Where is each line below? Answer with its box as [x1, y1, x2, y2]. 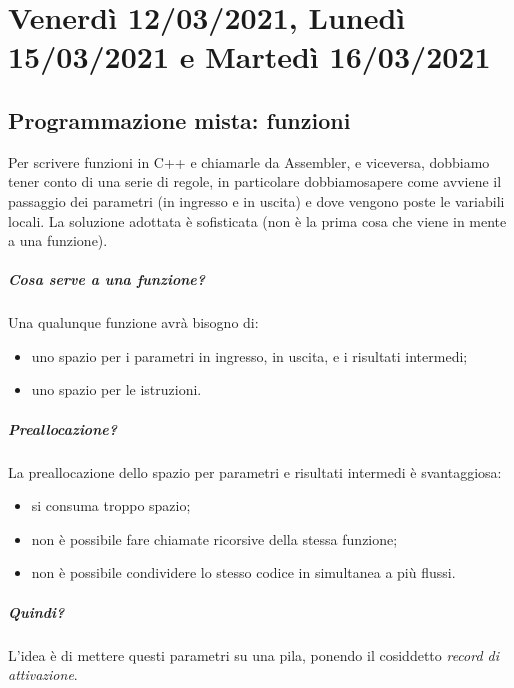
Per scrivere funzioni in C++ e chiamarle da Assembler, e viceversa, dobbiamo [8, 151, 490, 172]
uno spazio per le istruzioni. [31, 379, 202, 400]
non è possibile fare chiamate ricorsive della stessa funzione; [31, 528, 398, 549]
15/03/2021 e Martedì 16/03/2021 [8, 36, 491, 77]
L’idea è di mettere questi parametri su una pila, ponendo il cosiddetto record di [8, 644, 500, 665]
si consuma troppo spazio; [31, 495, 191, 516]
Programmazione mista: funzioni [8, 104, 351, 135]
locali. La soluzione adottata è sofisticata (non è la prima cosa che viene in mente [8, 210, 507, 231]
